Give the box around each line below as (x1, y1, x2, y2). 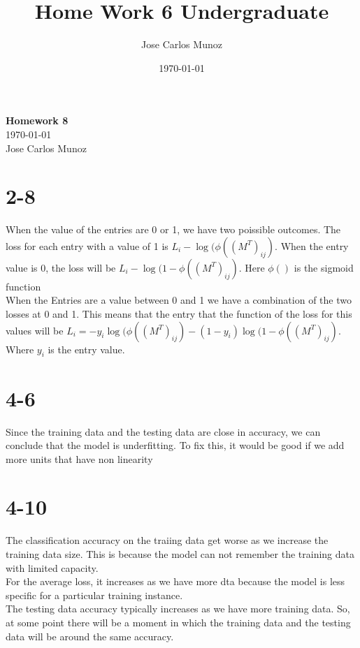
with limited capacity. (6, 560, 99, 575)
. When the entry (275, 238, 349, 253)
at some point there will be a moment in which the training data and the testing (6, 614, 351, 629)
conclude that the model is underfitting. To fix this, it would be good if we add (6, 438, 345, 452)
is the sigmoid (294, 260, 354, 274)
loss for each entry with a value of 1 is (6, 238, 168, 253)
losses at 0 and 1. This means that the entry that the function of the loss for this (6, 307, 352, 321)
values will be (6, 323, 64, 337)
